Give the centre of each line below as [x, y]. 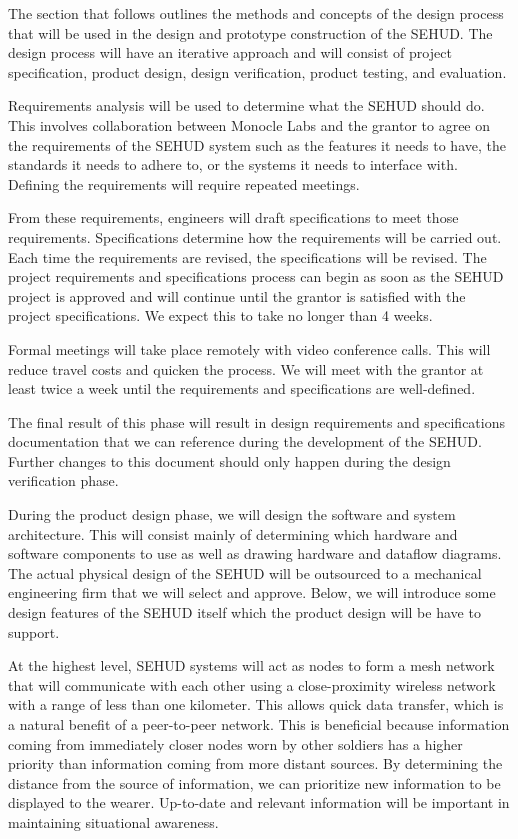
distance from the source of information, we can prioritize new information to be [254, 782]
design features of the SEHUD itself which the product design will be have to [244, 612]
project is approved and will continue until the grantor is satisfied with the [237, 295]
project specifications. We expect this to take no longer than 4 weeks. [220, 315]
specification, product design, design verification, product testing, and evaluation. [257, 71]
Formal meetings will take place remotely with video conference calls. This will [249, 348]
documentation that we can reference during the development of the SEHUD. [245, 441]
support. [34, 631]
